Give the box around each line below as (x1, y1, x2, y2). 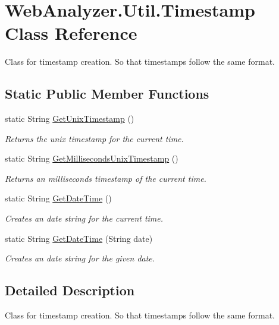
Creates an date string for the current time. (5, 212, 164, 225)
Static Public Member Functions (5, 84, 209, 103)
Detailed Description (5, 281, 135, 299)
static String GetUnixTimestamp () (5, 112, 134, 125)
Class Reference (5, 21, 137, 45)
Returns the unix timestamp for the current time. (5, 132, 184, 144)
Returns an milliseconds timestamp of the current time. (5, 172, 206, 184)
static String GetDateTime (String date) (5, 232, 153, 244)
